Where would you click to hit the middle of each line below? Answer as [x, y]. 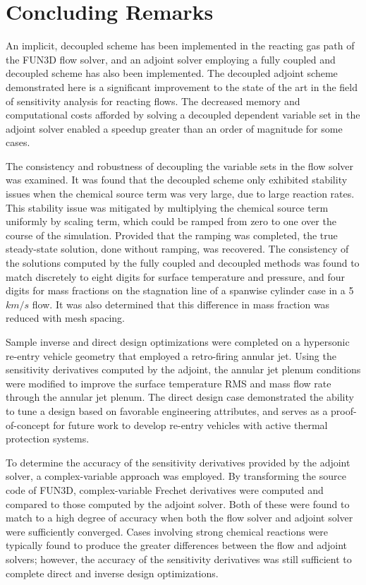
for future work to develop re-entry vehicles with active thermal [190, 424]
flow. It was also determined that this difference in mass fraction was [181, 304]
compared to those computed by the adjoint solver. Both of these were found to [178, 503]
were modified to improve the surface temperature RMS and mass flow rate [169, 383]
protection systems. [48, 439]
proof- [344, 410]
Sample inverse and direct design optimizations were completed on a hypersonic [178, 342]
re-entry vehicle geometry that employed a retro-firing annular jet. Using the [171, 355]
